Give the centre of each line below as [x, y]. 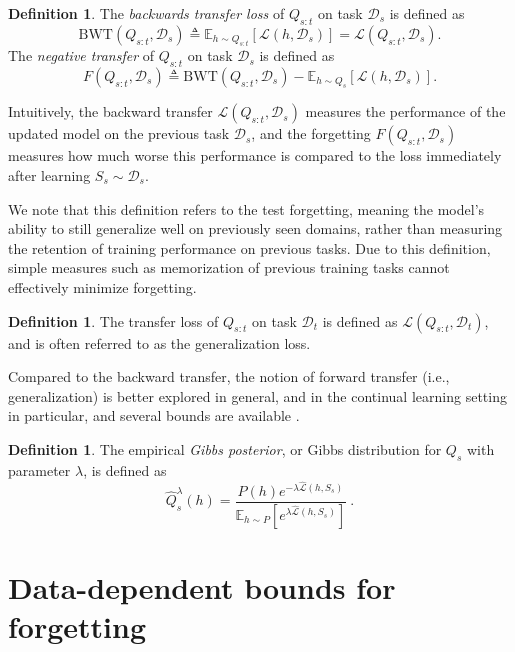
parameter [39, 469]
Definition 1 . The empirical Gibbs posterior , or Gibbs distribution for [225, 448]
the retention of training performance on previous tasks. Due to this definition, [249, 247]
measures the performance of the [405, 111]
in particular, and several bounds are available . [154, 415]
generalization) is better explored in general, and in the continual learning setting [257, 395]
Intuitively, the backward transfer [110, 111]
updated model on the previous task [119, 133]
